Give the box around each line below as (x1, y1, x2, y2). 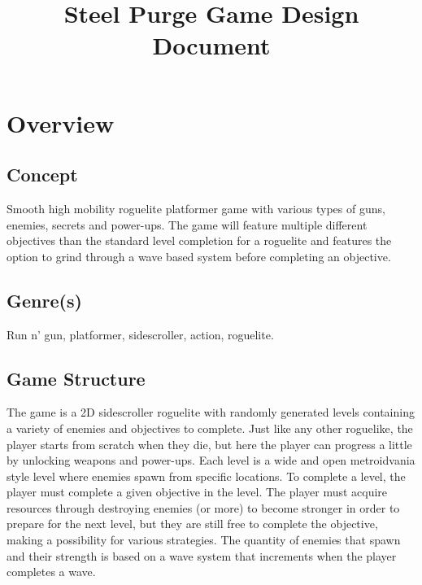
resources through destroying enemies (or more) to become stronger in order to (7, 499, 400, 516)
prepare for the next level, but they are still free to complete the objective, (7, 515, 378, 532)
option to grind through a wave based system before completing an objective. (7, 247, 391, 264)
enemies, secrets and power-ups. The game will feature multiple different (7, 216, 368, 233)
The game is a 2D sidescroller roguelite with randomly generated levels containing (7, 404, 415, 421)
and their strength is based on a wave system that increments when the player (7, 547, 397, 564)
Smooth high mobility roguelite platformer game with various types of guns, (7, 199, 385, 216)
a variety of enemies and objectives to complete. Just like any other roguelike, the (7, 419, 413, 436)
